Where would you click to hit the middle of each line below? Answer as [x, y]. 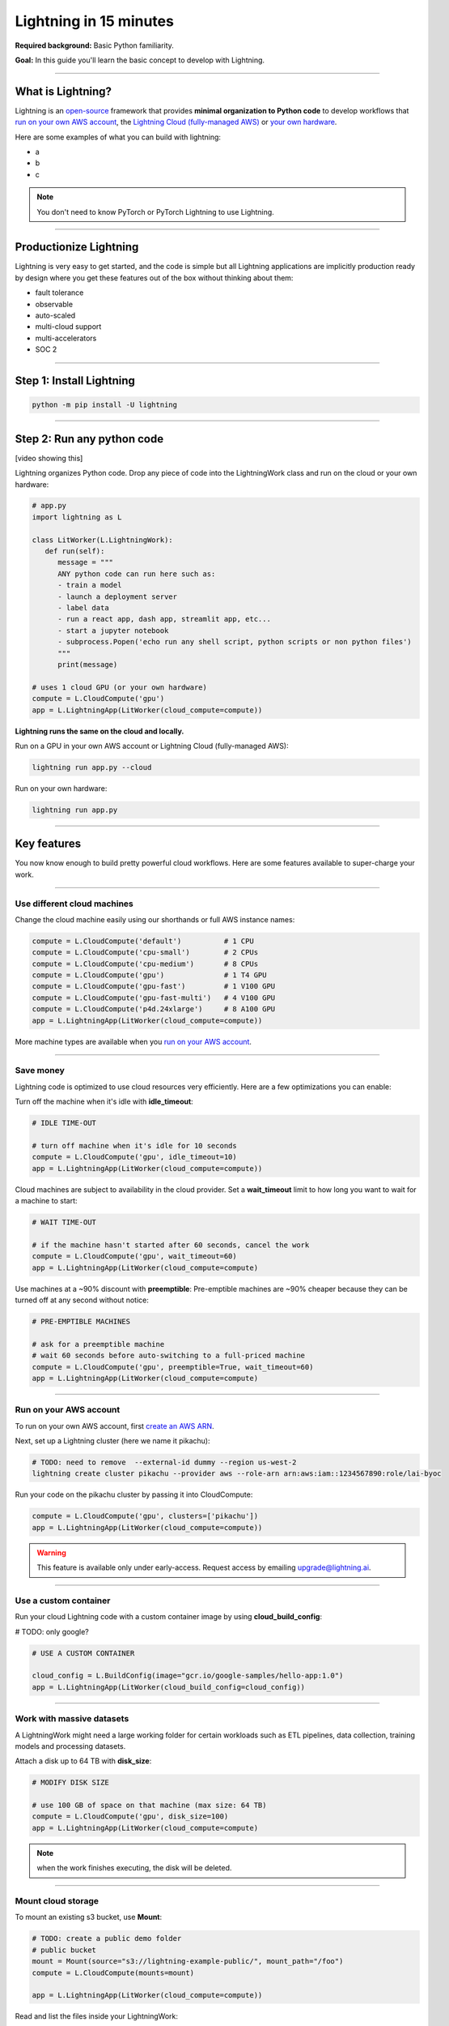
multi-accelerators [66, 338]
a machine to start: [46, 1201]
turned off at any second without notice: [82, 1300]
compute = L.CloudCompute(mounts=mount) [113, 1973]
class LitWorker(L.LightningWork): [102, 540]
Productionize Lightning [77, 247]
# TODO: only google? [52, 1631]
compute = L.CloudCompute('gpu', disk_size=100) [130, 1817]
